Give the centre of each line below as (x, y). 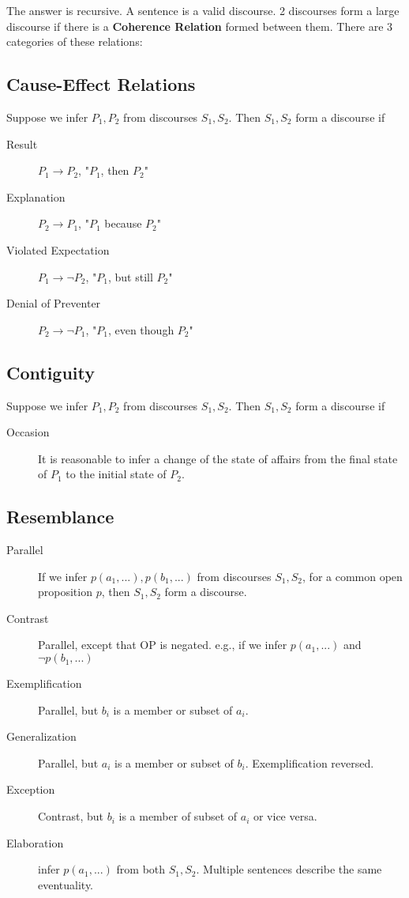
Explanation (36, 196)
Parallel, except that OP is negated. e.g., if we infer (163, 645)
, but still (130, 276)
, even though (141, 329)
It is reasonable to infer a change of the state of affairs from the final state (218, 458)
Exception (31, 789)
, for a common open (353, 576)
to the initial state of (116, 474)
